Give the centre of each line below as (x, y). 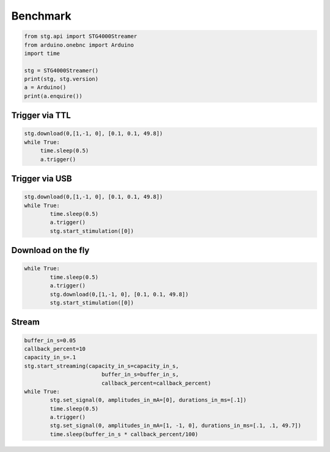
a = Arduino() (45, 88)
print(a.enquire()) (53, 96)
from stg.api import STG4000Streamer (81, 36)
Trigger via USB (42, 179)
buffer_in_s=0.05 (50, 340)
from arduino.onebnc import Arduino (79, 45)
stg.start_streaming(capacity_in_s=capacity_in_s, (102, 366)
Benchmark (41, 16)
